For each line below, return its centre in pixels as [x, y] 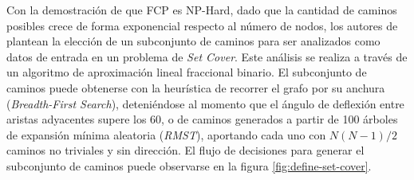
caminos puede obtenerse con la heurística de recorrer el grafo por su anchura [196, 87]
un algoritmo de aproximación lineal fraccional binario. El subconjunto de [187, 72]
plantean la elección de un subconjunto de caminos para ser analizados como [193, 41]
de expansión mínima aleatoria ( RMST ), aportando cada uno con [166, 134]
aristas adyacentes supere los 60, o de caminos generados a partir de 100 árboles [202, 119]
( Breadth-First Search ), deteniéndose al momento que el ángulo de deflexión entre [205, 103]
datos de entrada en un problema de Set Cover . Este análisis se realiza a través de [207, 56]
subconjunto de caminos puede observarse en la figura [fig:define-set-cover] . [189, 165]
